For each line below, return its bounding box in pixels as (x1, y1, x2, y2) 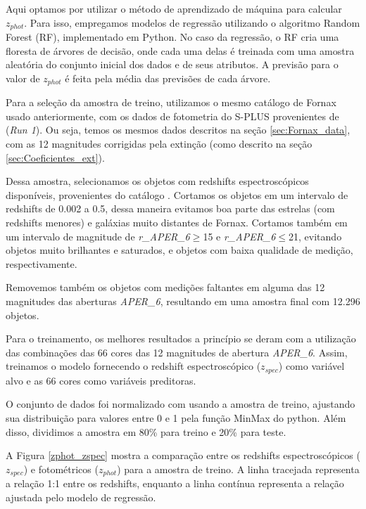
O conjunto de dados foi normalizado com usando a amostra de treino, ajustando (6, 397, 355, 411)
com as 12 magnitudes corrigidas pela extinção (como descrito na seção (6, 136, 313, 151)
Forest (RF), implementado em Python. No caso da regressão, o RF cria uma (6, 30, 339, 44)
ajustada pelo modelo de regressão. (6, 489, 156, 504)
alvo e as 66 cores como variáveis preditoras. (6, 373, 196, 387)
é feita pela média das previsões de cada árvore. (65, 70, 271, 85)
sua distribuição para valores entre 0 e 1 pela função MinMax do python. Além (6, 411, 346, 425)
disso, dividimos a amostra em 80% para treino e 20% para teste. (6, 424, 286, 439)
